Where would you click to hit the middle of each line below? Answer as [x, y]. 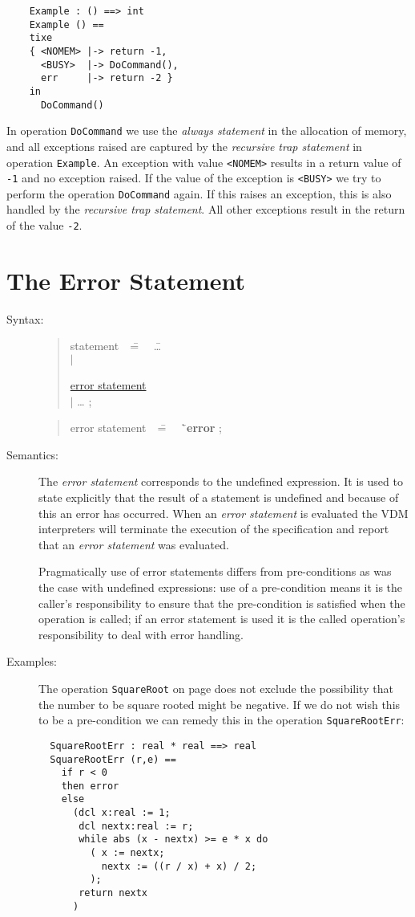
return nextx [113, 893]
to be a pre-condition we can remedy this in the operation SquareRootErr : [222, 720]
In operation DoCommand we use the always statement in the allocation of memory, [207, 130]
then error [90, 786]
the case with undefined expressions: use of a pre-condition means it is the [221, 587]
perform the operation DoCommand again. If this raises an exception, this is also [199, 193]
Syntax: [25, 318]
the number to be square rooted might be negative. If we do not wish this [220, 704]
